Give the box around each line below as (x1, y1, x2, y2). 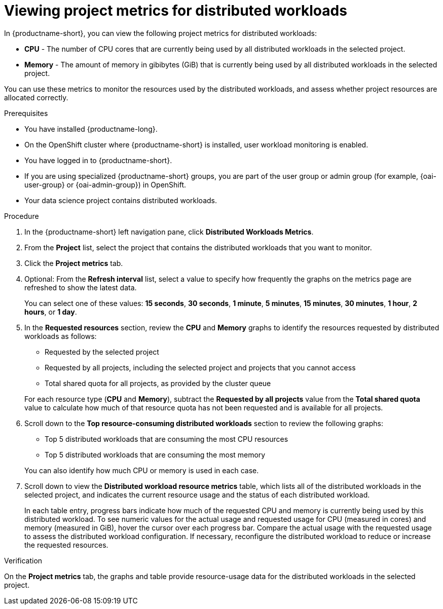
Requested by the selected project (45, 347, 159, 356)
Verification (4, 556, 43, 565)
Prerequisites (4, 108, 48, 118)
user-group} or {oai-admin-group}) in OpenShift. (24, 180, 187, 189)
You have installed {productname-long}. (24, 124, 158, 133)
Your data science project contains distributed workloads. (24, 196, 217, 205)
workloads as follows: (24, 331, 97, 340)
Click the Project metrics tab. (24, 258, 123, 268)
